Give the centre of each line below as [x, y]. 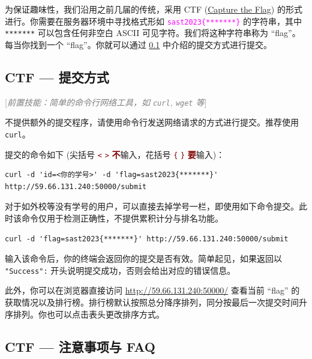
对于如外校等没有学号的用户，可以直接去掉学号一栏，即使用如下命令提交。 [152, 206]
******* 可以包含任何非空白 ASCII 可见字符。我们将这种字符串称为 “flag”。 [153, 33]
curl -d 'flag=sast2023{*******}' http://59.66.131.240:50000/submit [147, 239]
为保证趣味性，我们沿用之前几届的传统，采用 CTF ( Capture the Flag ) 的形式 [154, 9]
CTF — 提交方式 [57, 77]
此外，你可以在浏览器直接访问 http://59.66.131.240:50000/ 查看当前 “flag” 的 [152, 290]
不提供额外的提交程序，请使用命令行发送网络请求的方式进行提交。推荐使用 [152, 122]
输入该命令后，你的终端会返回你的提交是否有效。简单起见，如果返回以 [143, 258]
